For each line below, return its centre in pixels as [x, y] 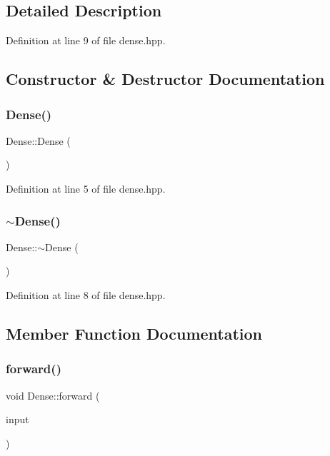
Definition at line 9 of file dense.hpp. [86, 40]
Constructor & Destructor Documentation [165, 79]
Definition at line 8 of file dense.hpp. [86, 294]
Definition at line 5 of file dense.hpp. [86, 188]
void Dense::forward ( [53, 395]
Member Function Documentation [134, 333]
